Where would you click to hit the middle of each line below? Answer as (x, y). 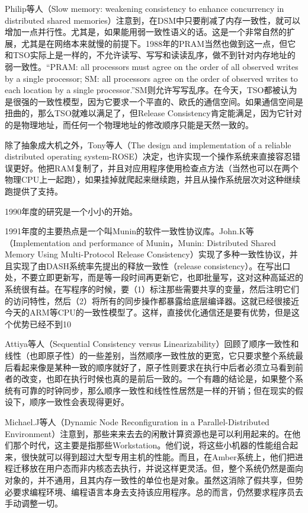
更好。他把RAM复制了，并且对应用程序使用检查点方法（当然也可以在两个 (155, 168)
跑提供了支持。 (34, 191)
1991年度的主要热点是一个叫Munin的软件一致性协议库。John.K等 (129, 231)
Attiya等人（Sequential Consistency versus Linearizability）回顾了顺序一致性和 (152, 344)
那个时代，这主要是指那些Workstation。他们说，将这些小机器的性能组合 (151, 445)
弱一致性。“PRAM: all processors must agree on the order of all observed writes (152, 66)
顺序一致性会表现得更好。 (79, 402)
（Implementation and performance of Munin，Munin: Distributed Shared (140, 242)
